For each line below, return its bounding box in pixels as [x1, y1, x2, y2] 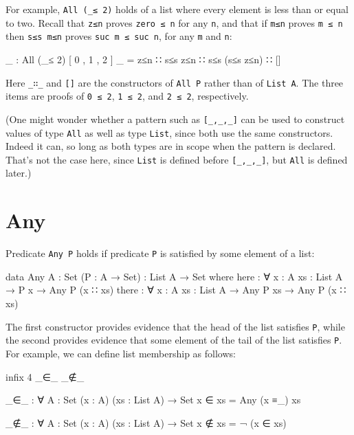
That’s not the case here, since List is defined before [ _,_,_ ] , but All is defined [5, 152, 348, 166]
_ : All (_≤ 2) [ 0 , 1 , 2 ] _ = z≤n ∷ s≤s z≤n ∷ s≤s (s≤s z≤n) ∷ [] [5, 52, 281, 66]
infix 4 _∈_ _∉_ [5, 369, 85, 383]
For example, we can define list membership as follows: [5, 346, 236, 360]
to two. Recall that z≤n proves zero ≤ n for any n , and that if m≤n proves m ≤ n [5, 15, 343, 30]
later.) [5, 166, 32, 180]
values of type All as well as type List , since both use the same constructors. [5, 125, 333, 140]
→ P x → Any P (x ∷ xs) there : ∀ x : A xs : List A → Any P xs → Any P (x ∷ [5, 282, 346, 297]
